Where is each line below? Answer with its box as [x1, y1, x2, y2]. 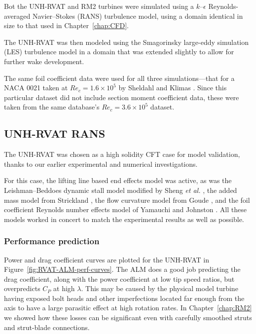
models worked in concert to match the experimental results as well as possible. [4, 214, 244, 224]
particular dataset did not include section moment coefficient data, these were [4, 92, 239, 102]
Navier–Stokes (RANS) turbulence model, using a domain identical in [32, 10, 243, 21]
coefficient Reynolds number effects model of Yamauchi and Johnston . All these [4, 204, 247, 215]
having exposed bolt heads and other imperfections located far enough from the [4, 293, 245, 303]
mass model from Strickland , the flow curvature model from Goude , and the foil [4, 194, 250, 205]
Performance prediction [4, 235, 100, 247]
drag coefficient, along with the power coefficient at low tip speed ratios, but [4, 273, 235, 284]
